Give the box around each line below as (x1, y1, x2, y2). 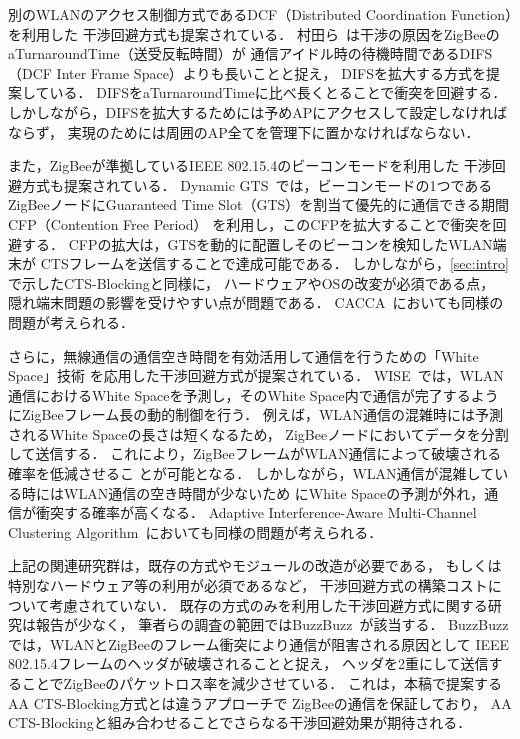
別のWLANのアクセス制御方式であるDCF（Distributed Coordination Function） (8, 4, 512, 24)
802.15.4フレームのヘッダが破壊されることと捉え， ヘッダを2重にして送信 (8, 653, 489, 674)
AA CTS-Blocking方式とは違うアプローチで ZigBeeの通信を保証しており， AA (8, 692, 512, 713)
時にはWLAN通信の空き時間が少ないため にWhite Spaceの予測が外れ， (21, 482, 485, 503)
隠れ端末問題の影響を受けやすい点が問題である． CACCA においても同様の (8, 292, 504, 313)
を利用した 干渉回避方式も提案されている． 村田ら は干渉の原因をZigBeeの (8, 23, 500, 44)
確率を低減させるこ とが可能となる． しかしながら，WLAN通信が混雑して (8, 463, 495, 484)
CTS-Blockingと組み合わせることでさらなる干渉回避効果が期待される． (8, 712, 472, 733)
